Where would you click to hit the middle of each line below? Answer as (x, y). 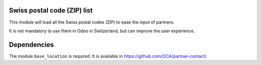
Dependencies (32, 45)
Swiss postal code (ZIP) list (51, 10)
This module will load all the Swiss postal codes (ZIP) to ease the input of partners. (92, 22)
